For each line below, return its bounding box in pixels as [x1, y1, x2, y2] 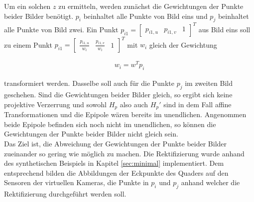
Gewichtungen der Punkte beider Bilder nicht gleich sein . [4, 129, 178, 139]
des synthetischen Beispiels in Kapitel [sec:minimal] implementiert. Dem [4, 158, 224, 168]
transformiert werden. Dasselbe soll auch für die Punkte [4, 78, 174, 88]
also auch [120, 99, 148, 109]
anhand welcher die [181, 177, 240, 188]
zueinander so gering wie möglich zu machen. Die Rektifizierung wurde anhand [4, 148, 245, 158]
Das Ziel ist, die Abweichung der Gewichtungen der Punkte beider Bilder [4, 138, 227, 148]
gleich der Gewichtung [149, 39, 217, 50]
